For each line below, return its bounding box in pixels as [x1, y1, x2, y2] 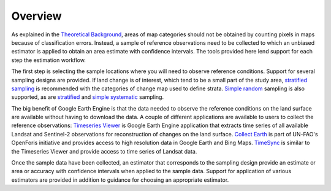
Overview [11, 9, 62, 23]
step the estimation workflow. [11, 56, 86, 64]
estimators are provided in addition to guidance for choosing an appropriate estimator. [11, 176, 229, 184]
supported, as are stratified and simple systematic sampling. [11, 93, 164, 101]
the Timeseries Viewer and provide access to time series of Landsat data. [11, 147, 197, 155]
